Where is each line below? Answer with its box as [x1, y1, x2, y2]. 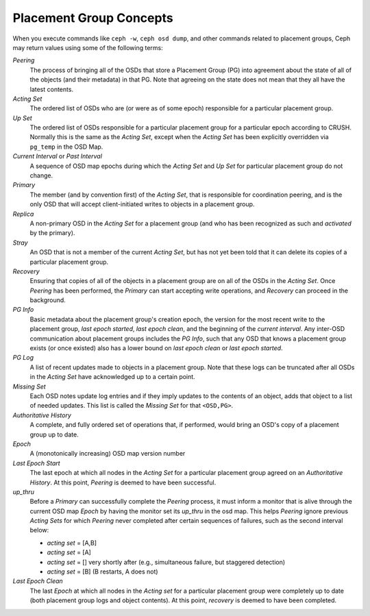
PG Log [12, 354, 34, 362]
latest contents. [29, 85, 74, 93]
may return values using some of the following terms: [12, 43, 164, 51]
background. [29, 296, 66, 304]
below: [29, 526, 49, 534]
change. [29, 171, 53, 180]
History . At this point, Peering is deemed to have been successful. [29, 478, 217, 486]
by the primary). [29, 229, 75, 237]
